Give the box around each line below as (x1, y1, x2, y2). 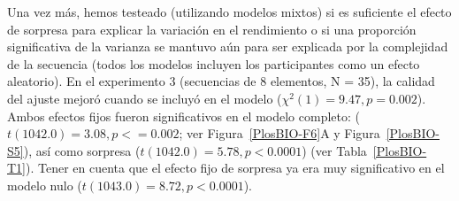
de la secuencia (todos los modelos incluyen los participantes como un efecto (7, 54, 420, 73)
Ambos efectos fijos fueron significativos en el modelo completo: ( (7, 106, 360, 125)
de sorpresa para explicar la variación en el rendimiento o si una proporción (7, 19, 417, 38)
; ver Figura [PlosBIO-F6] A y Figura (179, 124, 380, 143)
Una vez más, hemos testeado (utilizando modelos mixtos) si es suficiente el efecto (7, 3, 452, 20)
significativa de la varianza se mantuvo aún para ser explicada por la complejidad (7, 37, 448, 56)
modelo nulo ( (7, 175, 82, 194)
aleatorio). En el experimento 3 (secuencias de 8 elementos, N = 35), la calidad (7, 72, 435, 90)
